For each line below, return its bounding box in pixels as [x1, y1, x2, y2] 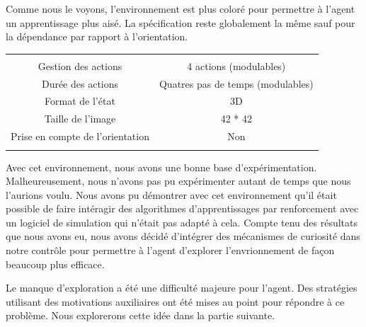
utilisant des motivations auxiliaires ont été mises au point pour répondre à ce [6, 294, 345, 309]
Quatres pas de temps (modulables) [159, 76, 314, 91]
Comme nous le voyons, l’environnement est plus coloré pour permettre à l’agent [6, 1, 355, 16]
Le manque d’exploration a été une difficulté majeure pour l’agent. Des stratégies [6, 280, 358, 295]
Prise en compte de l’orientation [11, 129, 149, 144]
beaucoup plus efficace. [6, 256, 105, 271]
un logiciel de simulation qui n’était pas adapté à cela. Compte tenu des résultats [6, 214, 358, 229]
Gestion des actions [38, 58, 122, 73]
